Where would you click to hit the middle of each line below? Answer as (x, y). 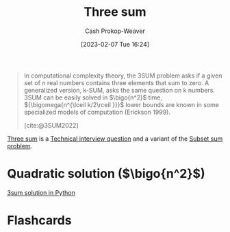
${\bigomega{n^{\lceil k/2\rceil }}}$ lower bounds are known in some (121, 104)
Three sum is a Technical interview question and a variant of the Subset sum (115, 139)
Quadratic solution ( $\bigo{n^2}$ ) (106, 174)
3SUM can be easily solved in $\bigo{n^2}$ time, (93, 97)
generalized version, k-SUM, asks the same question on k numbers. (119, 90)
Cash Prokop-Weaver (115, 31)
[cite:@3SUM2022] (51, 125)
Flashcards (39, 221)
